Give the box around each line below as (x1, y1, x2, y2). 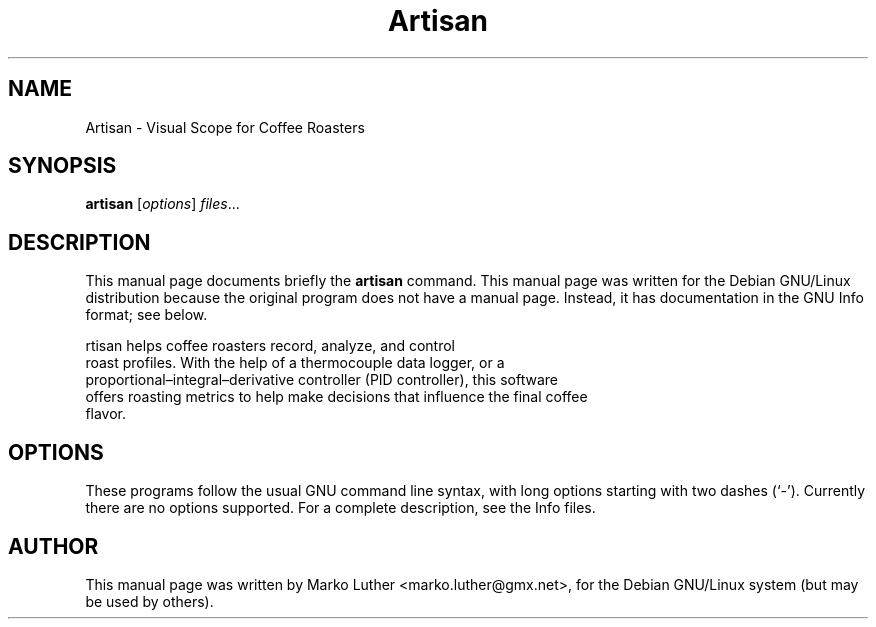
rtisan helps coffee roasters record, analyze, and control (85, 337, 455, 355)
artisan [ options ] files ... (85, 195, 240, 213)
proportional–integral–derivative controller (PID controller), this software (85, 371, 558, 389)
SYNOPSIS (8, 153, 117, 179)
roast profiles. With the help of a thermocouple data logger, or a (85, 354, 505, 372)
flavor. (85, 405, 127, 423)
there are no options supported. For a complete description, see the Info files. (85, 499, 596, 517)
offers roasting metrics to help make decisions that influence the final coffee (85, 388, 588, 406)
